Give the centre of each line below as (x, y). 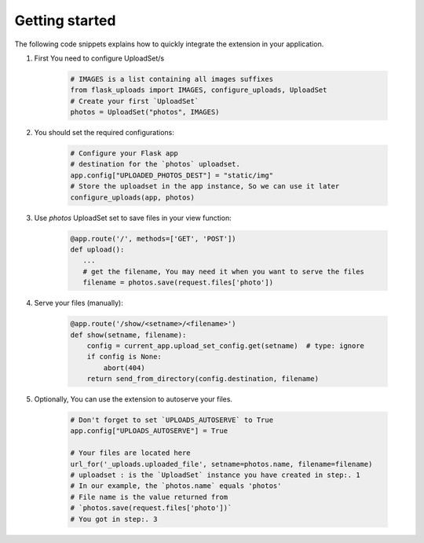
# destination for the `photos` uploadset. (155, 164)
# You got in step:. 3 (114, 519)
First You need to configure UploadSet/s (99, 58)
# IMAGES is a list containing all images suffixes (172, 79)
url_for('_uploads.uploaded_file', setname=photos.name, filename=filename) (221, 464)
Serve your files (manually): (79, 303)
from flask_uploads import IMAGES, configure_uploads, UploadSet (199, 90)
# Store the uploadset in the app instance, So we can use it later (205, 186)
